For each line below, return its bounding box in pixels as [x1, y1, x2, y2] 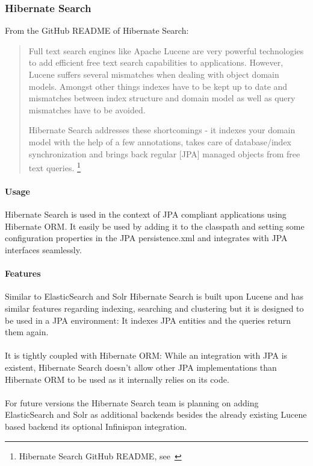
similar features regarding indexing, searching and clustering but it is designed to [5, 301, 304, 314]
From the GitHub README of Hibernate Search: [5, 24, 189, 37]
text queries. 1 [28, 160, 81, 174]
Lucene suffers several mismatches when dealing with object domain [28, 68, 279, 80]
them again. [5, 326, 49, 338]
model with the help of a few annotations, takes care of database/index [28, 135, 292, 148]
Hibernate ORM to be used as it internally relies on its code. [5, 373, 229, 385]
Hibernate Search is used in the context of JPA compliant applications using [5, 208, 287, 221]
